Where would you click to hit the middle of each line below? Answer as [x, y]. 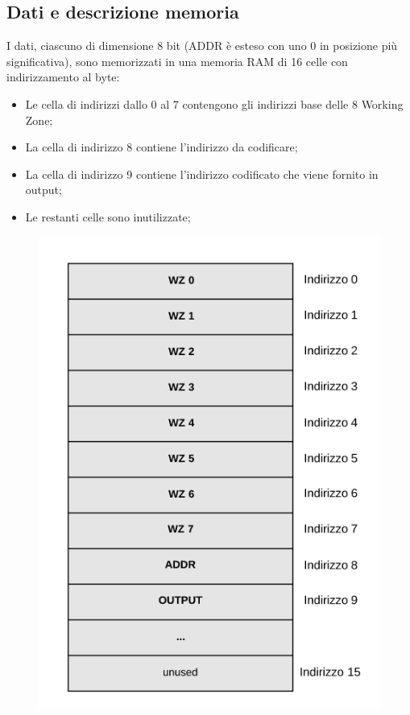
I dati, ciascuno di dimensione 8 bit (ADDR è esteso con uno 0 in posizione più [202, 45]
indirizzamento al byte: [63, 77]
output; [43, 190]
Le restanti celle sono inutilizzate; [108, 216]
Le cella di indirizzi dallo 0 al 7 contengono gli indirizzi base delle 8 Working [214, 103]
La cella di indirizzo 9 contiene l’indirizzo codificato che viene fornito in [202, 174]
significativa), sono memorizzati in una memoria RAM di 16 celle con [177, 61]
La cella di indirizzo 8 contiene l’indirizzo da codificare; [162, 147]
